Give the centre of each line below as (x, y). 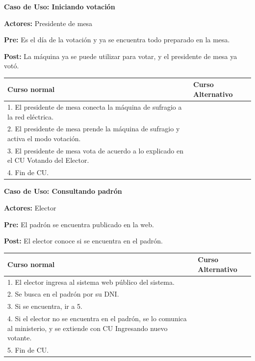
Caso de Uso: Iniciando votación (60, 6)
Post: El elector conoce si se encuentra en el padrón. (83, 241)
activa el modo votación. (44, 138)
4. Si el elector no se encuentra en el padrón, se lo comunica (97, 318)
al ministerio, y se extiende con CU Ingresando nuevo (88, 328)
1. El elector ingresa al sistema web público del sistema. (91, 282)
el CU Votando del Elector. (48, 160)
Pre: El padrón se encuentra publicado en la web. (79, 224)
